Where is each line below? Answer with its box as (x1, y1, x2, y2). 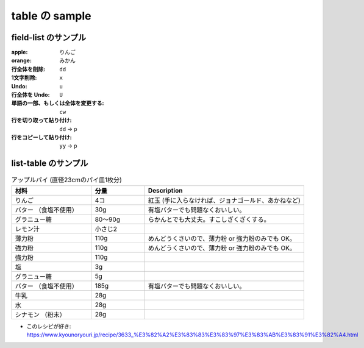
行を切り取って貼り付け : (11, 116, 72, 124)
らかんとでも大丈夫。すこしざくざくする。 (148, 215, 271, 224)
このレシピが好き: (26, 322, 71, 330)
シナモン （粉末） (15, 310, 66, 319)
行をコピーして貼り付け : (11, 133, 73, 141)
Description (148, 186, 183, 194)
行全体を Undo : (11, 91, 50, 99)
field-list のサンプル (11, 32, 87, 43)
